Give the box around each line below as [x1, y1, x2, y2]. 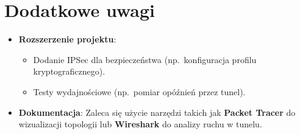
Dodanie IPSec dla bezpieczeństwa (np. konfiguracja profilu [33, 53, 257, 65]
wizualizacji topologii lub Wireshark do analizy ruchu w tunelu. [18, 118, 262, 130]
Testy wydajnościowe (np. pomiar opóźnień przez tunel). [33, 85, 246, 98]
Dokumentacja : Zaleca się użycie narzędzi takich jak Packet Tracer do [18, 106, 296, 118]
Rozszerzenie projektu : [18, 33, 116, 45]
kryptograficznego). [33, 65, 105, 78]
